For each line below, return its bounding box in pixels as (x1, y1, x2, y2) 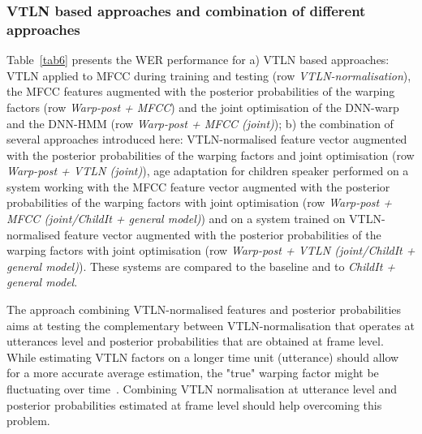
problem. (6, 412, 50, 429)
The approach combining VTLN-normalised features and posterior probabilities (6, 301, 402, 318)
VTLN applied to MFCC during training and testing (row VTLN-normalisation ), (6, 67, 411, 84)
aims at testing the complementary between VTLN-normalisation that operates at (6, 316, 416, 333)
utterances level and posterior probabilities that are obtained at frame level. (6, 333, 384, 350)
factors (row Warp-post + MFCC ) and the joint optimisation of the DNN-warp (6, 98, 399, 115)
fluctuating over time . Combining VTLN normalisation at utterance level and (6, 380, 398, 397)
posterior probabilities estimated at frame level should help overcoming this (6, 396, 382, 413)
